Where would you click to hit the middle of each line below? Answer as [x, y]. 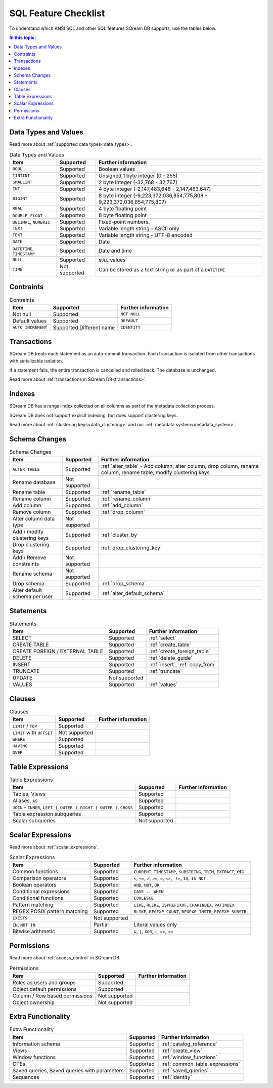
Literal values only [155, 925]
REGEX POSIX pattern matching [50, 911]
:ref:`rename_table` [124, 492]
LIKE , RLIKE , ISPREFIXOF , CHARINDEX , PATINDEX [184, 905]
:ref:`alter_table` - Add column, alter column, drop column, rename [180, 466]
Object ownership [34, 1002]
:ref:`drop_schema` [124, 584]
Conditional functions [38, 898]
